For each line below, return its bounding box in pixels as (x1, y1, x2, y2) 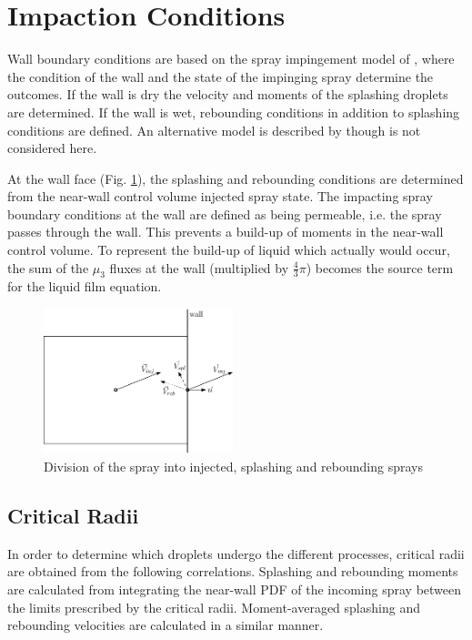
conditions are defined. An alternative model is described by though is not (7, 120, 421, 139)
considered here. (7, 138, 97, 157)
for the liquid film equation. (7, 277, 162, 296)
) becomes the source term (306, 258, 454, 277)
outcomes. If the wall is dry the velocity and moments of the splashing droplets (7, 85, 448, 104)
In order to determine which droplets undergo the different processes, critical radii (7, 543, 465, 563)
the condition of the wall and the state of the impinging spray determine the (7, 66, 434, 86)
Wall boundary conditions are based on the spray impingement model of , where (7, 49, 455, 68)
